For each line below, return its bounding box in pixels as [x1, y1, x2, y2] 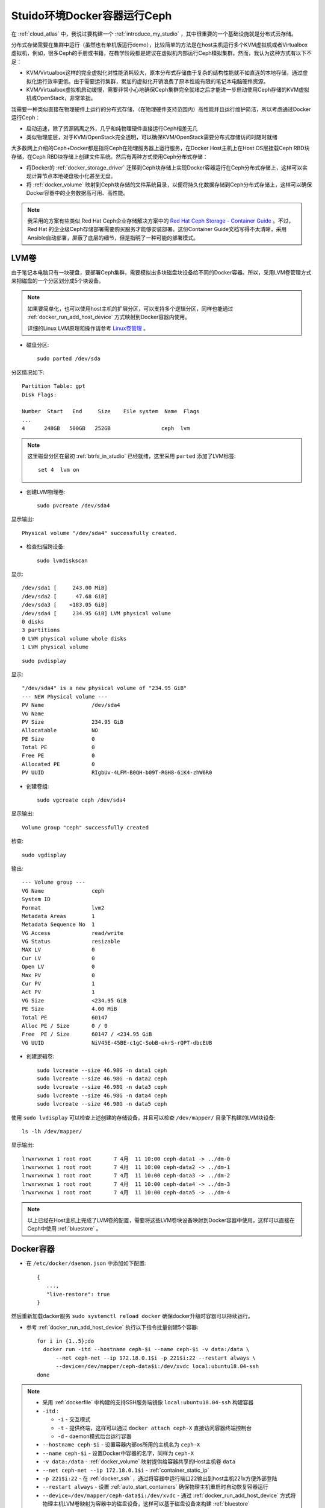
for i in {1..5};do [37, 1338, 94, 1345]
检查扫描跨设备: [26, 543, 66, 550]
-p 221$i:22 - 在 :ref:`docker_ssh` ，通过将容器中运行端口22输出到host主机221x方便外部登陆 [42, 1475, 277, 1482]
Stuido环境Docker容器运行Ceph [11, 9, 172, 22]
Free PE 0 [22, 752, 95, 759]
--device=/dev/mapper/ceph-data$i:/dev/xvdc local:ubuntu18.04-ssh [55, 1363, 259, 1370]
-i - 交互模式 [57, 1416, 91, 1423]
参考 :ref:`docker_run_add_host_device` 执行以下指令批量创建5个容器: [26, 1323, 199, 1331]
